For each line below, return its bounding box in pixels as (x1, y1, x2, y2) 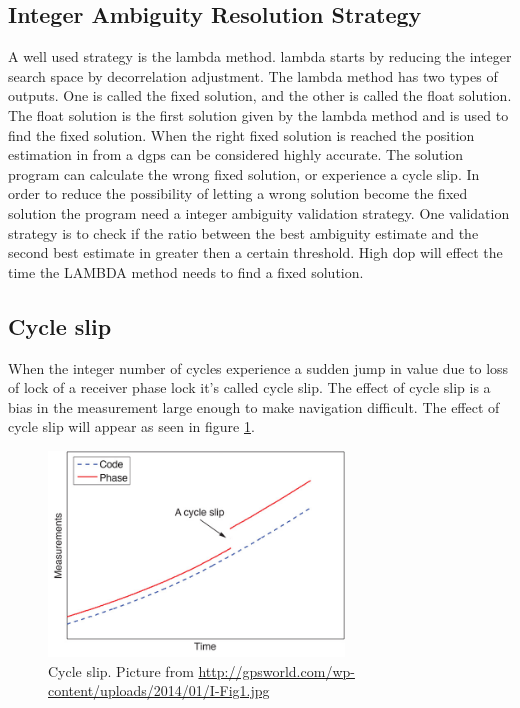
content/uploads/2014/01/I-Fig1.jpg (48, 680, 270, 701)
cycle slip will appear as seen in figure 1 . (8, 416, 255, 437)
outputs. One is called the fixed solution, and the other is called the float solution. (8, 85, 512, 106)
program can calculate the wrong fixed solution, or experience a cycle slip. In (8, 163, 480, 184)
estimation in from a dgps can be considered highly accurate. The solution (8, 144, 464, 165)
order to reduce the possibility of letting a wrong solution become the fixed (8, 183, 468, 204)
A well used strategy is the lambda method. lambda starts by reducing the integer (8, 46, 512, 67)
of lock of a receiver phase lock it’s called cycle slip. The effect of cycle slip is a (8, 377, 491, 398)
